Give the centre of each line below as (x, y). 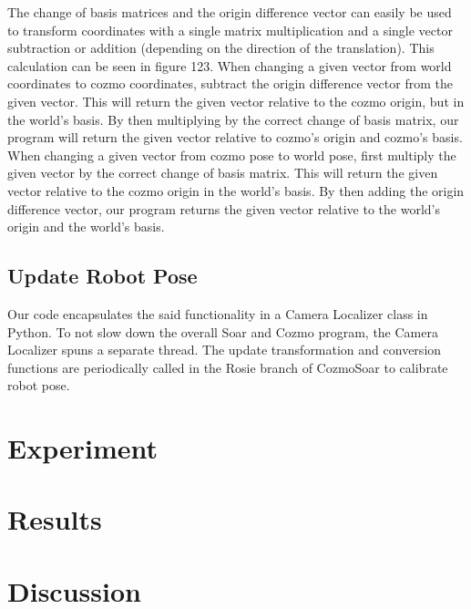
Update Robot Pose (102, 276)
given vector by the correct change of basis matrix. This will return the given (223, 173)
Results (55, 519)
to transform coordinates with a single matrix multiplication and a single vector (230, 30)
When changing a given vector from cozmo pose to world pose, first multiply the (232, 155)
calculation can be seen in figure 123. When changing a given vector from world (230, 65)
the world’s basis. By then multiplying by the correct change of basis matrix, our (233, 119)
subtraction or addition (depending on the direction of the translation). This (221, 48)
